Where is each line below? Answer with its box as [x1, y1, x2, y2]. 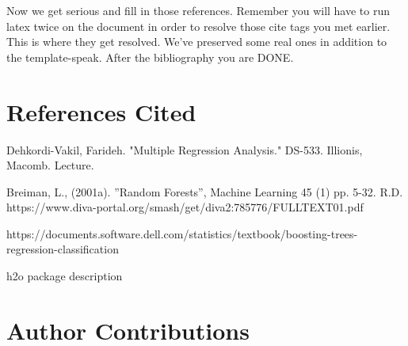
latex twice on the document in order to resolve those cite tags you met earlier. [6, 17, 391, 34]
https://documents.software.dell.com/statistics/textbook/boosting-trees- [6, 225, 358, 241]
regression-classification [6, 241, 119, 257]
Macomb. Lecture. [6, 157, 94, 173]
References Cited [6, 95, 196, 127]
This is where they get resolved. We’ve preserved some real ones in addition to [6, 33, 387, 50]
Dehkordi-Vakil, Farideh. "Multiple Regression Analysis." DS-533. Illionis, [6, 141, 363, 158]
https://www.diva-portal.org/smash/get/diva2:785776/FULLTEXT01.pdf [6, 199, 364, 215]
